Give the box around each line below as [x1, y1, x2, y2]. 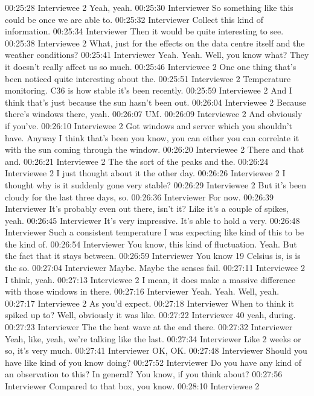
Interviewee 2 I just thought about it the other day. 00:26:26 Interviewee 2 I [5, 167, 286, 179]
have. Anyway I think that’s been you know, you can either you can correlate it [5, 131, 300, 144]
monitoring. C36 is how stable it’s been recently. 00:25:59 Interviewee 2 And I [5, 84, 292, 97]
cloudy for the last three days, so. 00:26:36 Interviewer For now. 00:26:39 [5, 190, 274, 203]
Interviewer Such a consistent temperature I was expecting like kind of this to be [5, 226, 304, 238]
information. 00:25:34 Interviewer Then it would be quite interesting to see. [5, 25, 284, 37]
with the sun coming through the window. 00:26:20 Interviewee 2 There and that [5, 143, 304, 156]
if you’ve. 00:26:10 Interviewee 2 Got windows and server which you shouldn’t [5, 119, 293, 132]
